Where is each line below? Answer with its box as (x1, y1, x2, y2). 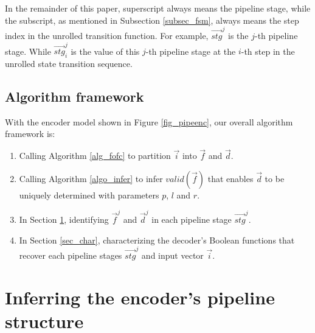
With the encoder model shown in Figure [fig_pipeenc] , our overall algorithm (5, 115, 293, 128)
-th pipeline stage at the (145, 44, 236, 57)
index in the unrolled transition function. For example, (5, 29, 209, 41)
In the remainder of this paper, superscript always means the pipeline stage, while (5, 2, 311, 14)
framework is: (5, 127, 55, 140)
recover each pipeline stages (19, 249, 122, 262)
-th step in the (241, 44, 295, 57)
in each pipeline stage (151, 213, 232, 226)
